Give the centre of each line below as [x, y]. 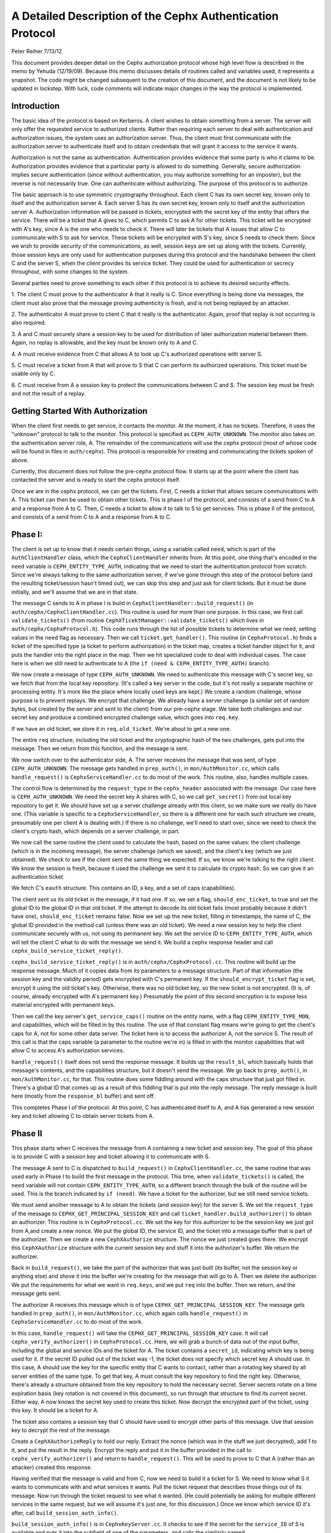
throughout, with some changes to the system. [70, 272]
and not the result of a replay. [48, 394]
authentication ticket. [38, 876]
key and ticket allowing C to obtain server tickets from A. [83, 1116]
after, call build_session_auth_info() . [65, 1513]
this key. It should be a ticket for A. [55, 1410]
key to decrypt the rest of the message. [61, 1430]
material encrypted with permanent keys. [63, 1005]
